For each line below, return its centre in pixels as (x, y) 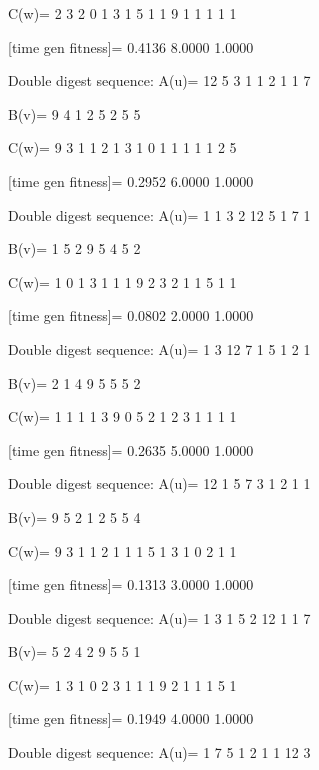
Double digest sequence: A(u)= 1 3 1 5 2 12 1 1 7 (159, 617)
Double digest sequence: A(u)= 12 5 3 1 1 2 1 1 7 (159, 80)
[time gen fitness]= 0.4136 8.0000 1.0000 (131, 46)
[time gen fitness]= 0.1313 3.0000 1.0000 (131, 584)
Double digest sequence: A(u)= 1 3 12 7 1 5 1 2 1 (159, 348)
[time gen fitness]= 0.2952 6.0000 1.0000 (131, 180)
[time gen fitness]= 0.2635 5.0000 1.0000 (131, 449)
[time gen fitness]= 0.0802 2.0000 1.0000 (131, 315)
